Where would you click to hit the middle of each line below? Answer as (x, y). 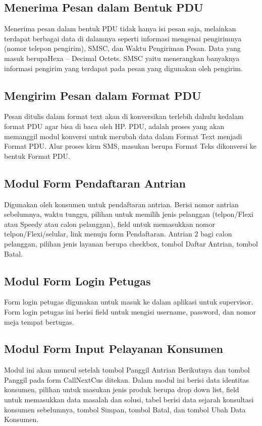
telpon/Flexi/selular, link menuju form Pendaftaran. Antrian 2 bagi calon (118, 234)
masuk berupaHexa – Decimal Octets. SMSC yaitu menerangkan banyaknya (122, 58)
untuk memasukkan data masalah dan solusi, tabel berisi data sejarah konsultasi (129, 400)
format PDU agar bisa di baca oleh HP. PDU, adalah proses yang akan (114, 126)
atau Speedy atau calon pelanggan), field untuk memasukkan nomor (110, 224)
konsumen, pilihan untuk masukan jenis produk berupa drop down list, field (122, 389)
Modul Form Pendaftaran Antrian (95, 183)
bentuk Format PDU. (37, 156)
